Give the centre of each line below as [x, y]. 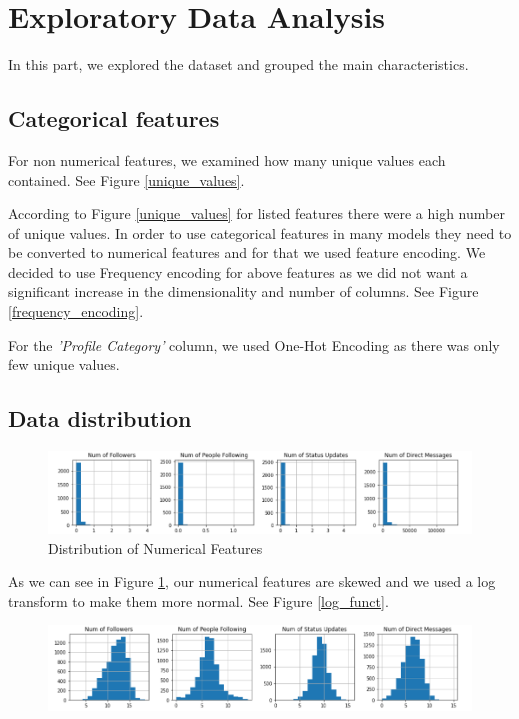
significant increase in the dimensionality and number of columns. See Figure [243, 291]
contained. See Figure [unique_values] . [126, 179]
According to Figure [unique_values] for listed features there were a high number [256, 213]
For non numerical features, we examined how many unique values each [227, 159]
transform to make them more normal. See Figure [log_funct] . [198, 600]
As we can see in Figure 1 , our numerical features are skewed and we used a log [252, 581]
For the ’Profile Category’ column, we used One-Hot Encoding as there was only [254, 344]
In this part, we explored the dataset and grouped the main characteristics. [238, 64]
